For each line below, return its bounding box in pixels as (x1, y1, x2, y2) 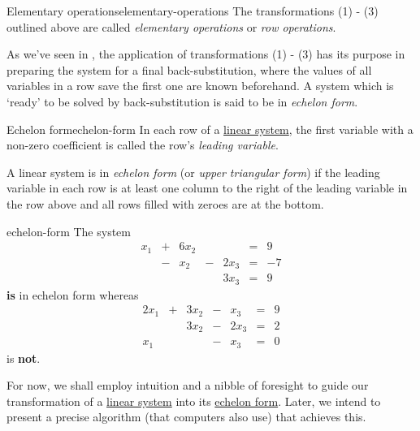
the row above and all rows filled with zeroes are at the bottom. (6, 195, 324, 212)
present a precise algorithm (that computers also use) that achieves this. (6, 408, 366, 425)
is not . (6, 349, 41, 366)
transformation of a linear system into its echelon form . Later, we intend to (6, 392, 381, 409)
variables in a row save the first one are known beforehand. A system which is (6, 77, 394, 94)
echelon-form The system (6, 222, 131, 239)
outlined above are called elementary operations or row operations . (6, 18, 336, 35)
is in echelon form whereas (6, 286, 139, 303)
